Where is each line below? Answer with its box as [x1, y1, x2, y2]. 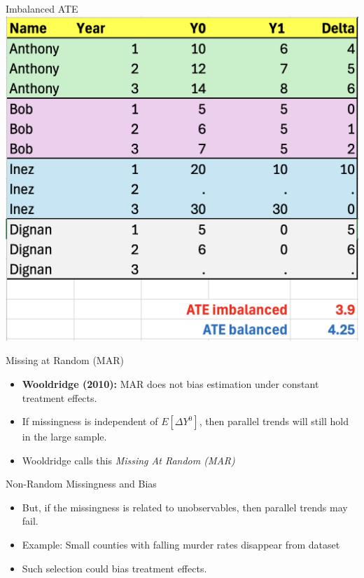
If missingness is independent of [22, 414, 158, 429]
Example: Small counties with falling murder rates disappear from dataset [22, 537, 340, 552]
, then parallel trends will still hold [199, 414, 349, 429]
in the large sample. [22, 429, 107, 444]
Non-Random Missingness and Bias [6, 476, 157, 491]
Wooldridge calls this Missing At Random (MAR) [22, 452, 235, 467]
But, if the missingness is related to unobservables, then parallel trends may [22, 499, 348, 514]
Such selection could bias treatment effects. [22, 560, 207, 575]
